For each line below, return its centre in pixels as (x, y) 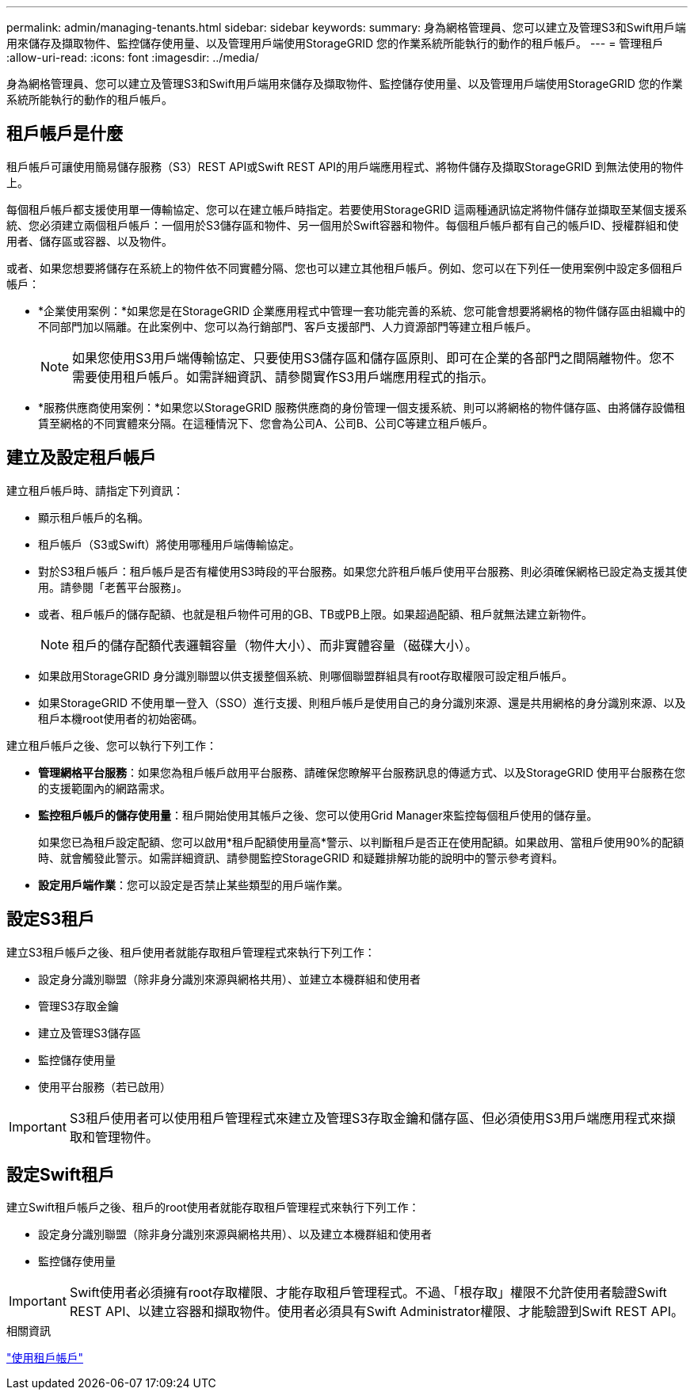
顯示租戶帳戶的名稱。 (93, 517)
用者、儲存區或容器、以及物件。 (90, 241)
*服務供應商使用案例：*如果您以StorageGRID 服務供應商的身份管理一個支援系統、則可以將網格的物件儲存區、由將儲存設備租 (362, 407)
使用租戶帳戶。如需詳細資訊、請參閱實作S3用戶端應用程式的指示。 (296, 377)
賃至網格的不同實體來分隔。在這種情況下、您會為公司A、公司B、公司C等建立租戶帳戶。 (266, 423)
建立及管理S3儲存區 (90, 1033)
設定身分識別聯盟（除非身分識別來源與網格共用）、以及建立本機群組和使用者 (235, 1234)
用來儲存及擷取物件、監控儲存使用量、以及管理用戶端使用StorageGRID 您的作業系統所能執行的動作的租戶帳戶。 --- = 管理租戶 (335, 43)
